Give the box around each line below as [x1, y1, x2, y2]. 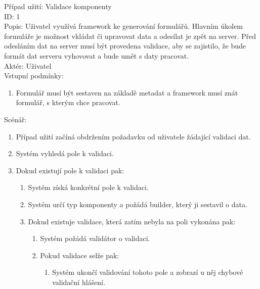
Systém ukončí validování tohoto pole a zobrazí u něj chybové [52, 267, 243, 277]
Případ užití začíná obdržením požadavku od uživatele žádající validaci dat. [16, 131, 251, 141]
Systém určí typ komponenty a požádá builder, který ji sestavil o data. [28, 199, 247, 209]
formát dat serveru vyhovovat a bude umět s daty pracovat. [4, 50, 189, 61]
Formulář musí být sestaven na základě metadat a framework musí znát [16, 87, 238, 98]
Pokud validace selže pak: [40, 250, 119, 260]
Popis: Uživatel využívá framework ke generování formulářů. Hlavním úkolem [4, 21, 243, 31]
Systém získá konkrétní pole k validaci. [28, 182, 149, 192]
